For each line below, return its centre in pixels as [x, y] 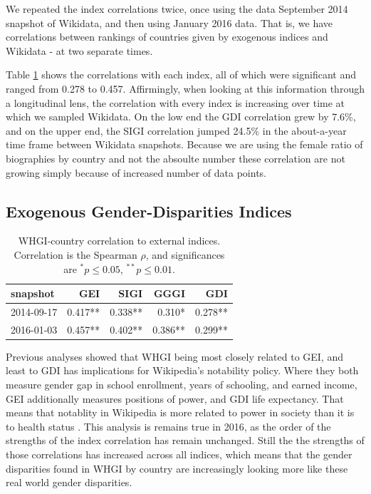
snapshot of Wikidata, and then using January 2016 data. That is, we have [169, 22]
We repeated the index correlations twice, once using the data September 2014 [177, 9]
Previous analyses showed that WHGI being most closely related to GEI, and [174, 356]
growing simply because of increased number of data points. [136, 172]
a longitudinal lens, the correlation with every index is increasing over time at [176, 102]
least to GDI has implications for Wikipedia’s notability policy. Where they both [182, 370]
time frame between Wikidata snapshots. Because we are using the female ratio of [184, 144]
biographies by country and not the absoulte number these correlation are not [176, 158]
